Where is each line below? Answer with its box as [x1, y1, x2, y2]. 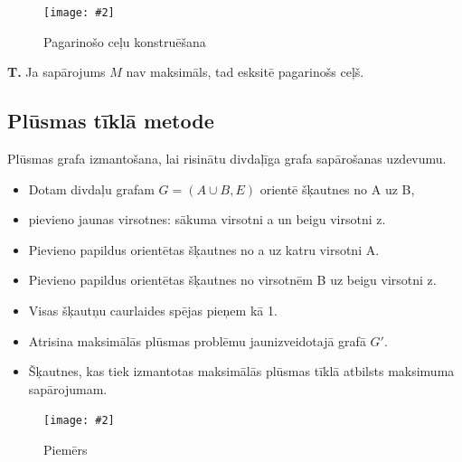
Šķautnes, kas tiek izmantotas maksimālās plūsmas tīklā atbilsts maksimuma [28, 362, 455, 381]
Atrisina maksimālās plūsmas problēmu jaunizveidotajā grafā [28, 331, 366, 350]
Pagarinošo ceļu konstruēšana [43, 32, 206, 51]
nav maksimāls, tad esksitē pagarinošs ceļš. [126, 62, 364, 81]
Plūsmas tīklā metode [7, 107, 214, 135]
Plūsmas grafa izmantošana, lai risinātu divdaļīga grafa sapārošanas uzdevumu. [7, 149, 447, 168]
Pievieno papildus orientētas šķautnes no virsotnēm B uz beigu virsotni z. [28, 270, 437, 289]
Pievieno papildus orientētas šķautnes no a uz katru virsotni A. [28, 240, 380, 259]
